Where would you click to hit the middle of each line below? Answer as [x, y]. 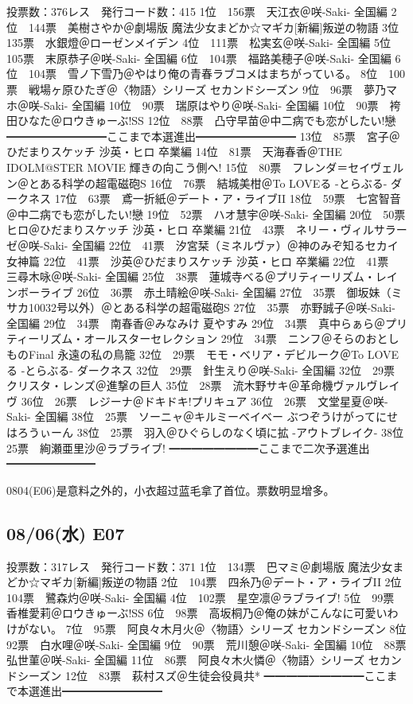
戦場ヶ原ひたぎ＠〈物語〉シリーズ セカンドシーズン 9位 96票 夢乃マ [212, 89]
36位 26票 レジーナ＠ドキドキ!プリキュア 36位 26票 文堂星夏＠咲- [205, 401]
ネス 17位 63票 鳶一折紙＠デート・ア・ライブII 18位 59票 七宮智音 [214, 198]
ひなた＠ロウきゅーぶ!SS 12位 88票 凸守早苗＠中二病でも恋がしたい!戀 [206, 121]
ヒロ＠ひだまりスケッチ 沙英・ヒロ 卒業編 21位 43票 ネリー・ [173, 229]
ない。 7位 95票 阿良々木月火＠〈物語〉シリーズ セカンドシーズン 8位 [217, 628]
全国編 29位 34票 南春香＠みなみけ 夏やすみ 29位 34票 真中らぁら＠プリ [207, 323]
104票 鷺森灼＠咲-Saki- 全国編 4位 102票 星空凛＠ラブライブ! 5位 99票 [201, 597]
